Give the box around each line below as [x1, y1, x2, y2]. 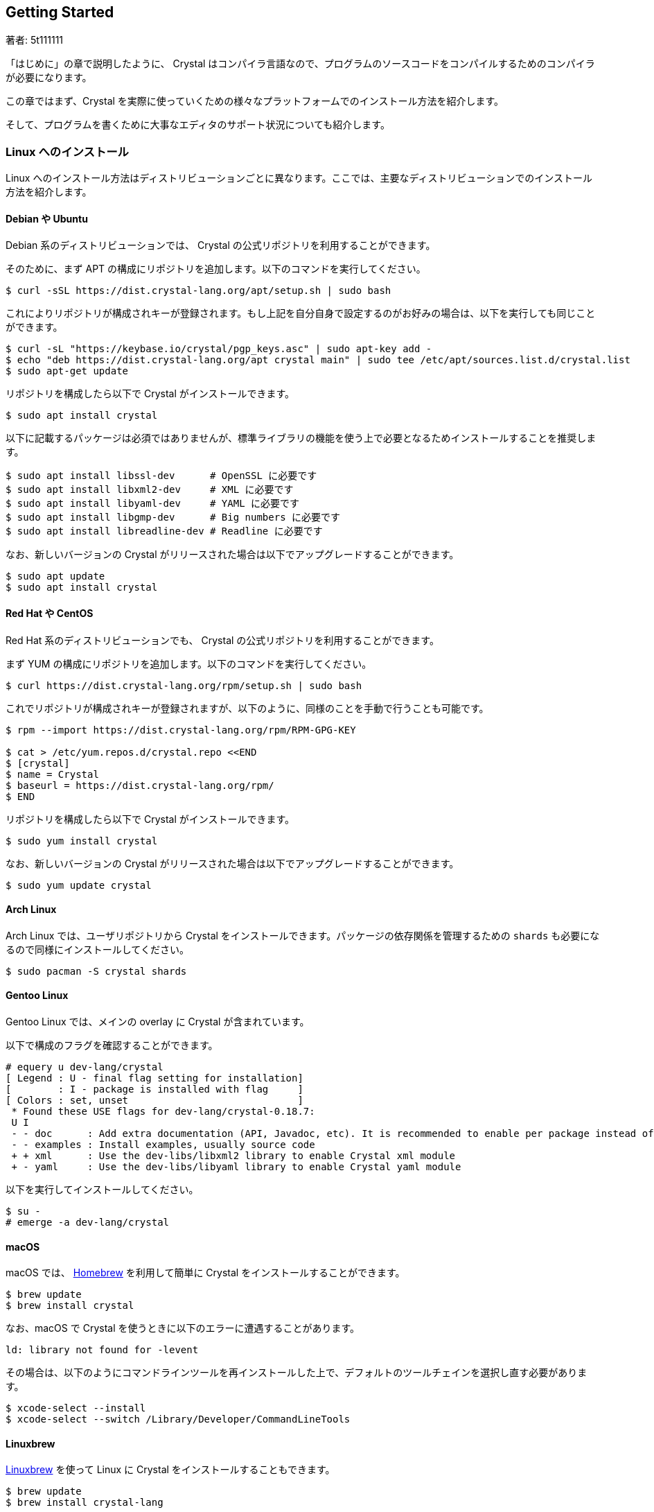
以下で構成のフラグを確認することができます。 [6, 1039, 218, 1052]
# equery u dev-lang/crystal [6, 1061, 163, 1073]
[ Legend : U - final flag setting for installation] [6, 1072, 303, 1084]
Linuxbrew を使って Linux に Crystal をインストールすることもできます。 [6, 1463, 335, 1476]
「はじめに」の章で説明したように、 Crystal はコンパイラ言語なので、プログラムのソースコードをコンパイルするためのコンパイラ [6, 58, 595, 70]
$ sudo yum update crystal [6, 879, 152, 891]
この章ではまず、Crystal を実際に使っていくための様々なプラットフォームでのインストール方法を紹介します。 [6, 95, 504, 107]
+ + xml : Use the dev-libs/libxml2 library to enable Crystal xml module [11, 1150, 456, 1162]
